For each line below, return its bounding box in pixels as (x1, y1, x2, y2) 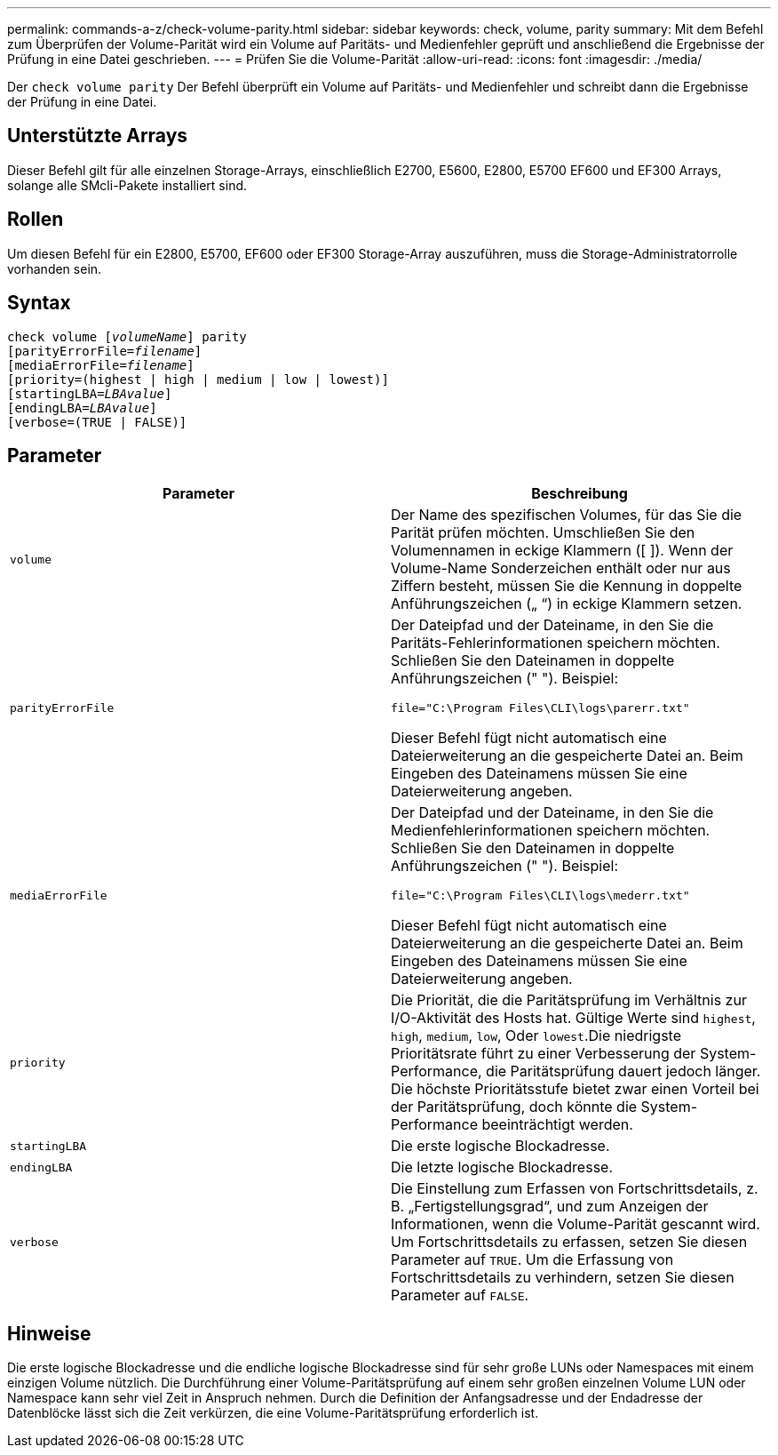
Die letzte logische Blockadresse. (391, 1158, 614, 1177)
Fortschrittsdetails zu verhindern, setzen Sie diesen (391, 1268, 734, 1287)
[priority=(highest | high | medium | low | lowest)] (7, 372, 389, 387)
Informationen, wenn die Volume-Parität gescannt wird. (391, 1215, 760, 1234)
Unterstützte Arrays (7, 124, 188, 148)
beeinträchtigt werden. (481, 1115, 633, 1134)
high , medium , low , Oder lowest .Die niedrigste (391, 1027, 681, 1045)
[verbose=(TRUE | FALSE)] (7, 414, 187, 429)
